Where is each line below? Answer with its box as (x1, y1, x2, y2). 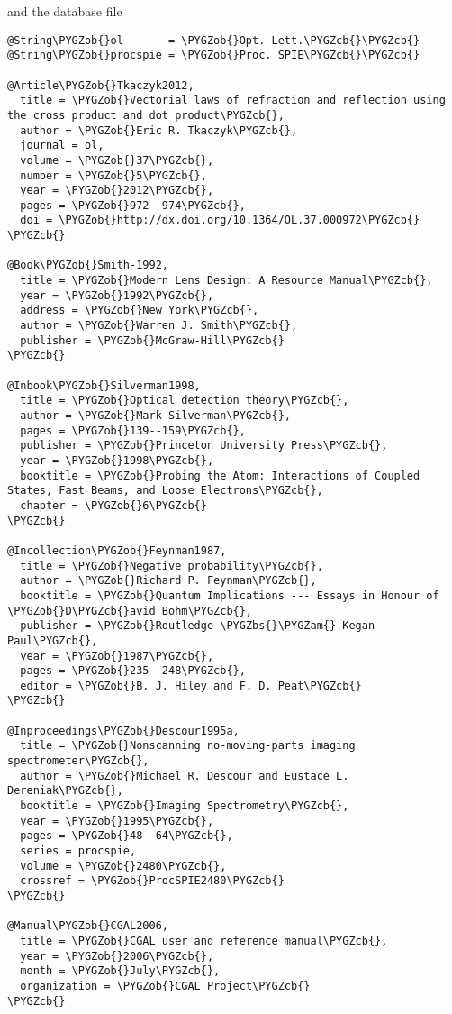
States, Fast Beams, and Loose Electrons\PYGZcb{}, (7, 484, 323, 498)
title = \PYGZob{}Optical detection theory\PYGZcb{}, (20, 394, 349, 407)
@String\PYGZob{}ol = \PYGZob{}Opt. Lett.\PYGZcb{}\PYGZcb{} (7, 33, 420, 47)
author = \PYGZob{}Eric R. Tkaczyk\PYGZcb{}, (20, 123, 298, 137)
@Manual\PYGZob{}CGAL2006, (7, 919, 168, 933)
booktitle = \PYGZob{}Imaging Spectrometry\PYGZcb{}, (20, 799, 349, 813)
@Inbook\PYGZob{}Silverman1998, (7, 379, 201, 392)
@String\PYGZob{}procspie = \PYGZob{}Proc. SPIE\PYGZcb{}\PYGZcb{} (7, 49, 420, 62)
